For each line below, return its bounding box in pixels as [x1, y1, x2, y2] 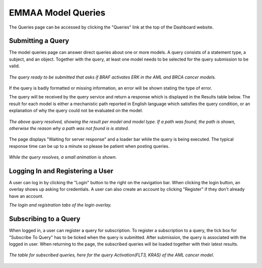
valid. [9, 63, 20, 69]
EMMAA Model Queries [9, 7, 106, 18]
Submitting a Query [9, 37, 69, 45]
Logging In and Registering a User [9, 167, 114, 175]
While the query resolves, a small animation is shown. [9, 154, 117, 160]
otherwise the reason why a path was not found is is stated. [9, 125, 129, 131]
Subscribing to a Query [9, 215, 81, 223]
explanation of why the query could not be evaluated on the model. [9, 108, 143, 113]
